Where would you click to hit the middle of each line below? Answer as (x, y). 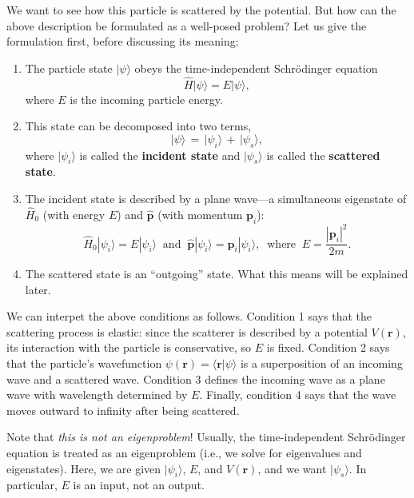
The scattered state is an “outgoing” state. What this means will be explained (217, 274)
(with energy (74, 214)
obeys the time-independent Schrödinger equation (256, 68)
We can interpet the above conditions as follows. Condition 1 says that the (189, 316)
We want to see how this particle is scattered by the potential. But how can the (201, 10)
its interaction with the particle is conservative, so (129, 347)
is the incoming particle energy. (146, 99)
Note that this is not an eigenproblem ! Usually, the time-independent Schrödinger (206, 437)
